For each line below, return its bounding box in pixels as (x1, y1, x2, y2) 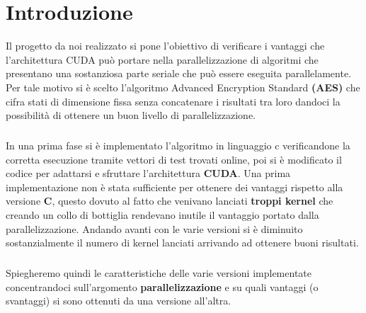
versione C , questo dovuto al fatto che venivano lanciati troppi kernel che (6, 193, 333, 208)
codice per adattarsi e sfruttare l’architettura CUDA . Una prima (6, 166, 291, 181)
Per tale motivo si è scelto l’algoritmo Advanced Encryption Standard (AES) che (6, 79, 360, 94)
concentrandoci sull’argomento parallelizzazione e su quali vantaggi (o (6, 279, 319, 294)
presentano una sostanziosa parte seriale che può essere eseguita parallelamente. (6, 66, 352, 81)
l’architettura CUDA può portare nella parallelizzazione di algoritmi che (6, 52, 319, 67)
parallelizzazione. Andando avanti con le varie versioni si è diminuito (6, 221, 303, 236)
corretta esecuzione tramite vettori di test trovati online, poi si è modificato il (6, 152, 342, 166)
